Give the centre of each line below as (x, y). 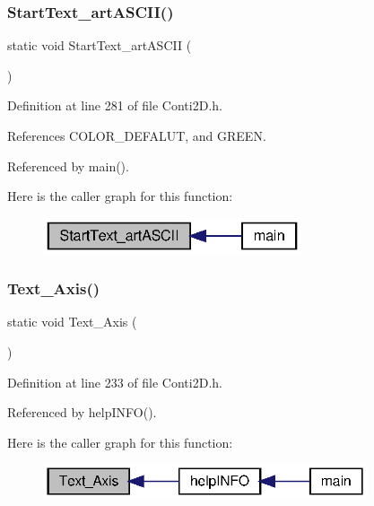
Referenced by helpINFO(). (82, 412)
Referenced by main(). (68, 166)
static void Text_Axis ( (72, 322)
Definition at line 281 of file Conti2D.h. (115, 105)
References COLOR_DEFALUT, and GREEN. (137, 135)
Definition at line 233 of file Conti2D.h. (115, 382)
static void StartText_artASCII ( (100, 45)
